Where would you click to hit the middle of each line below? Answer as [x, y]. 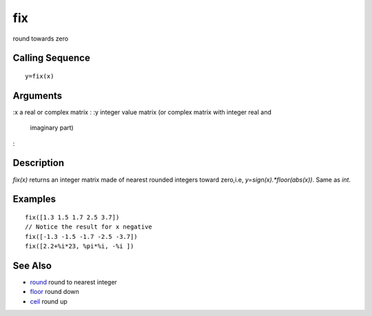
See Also [32, 265]
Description [39, 163]
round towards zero [41, 39]
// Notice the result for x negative [89, 227]
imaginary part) [52, 128]
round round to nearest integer [73, 282]
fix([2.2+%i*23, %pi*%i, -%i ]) [80, 246]
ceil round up [49, 301]
